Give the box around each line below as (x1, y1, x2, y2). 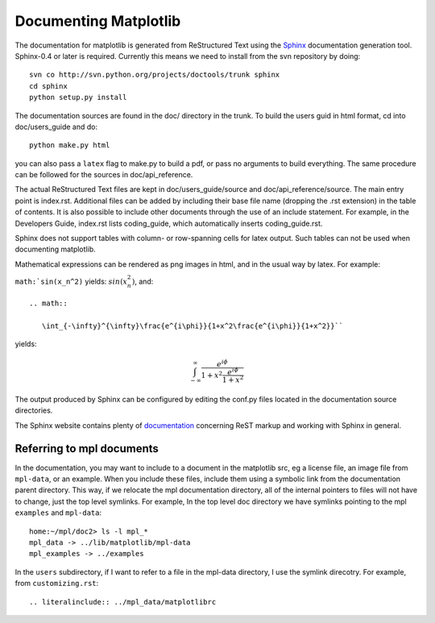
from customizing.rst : (14, 579, 99, 588)
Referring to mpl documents (14, 442, 159, 455)
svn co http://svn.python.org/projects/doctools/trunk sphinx (29, 70, 280, 80)
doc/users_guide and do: (14, 122, 98, 131)
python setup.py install (29, 93, 127, 102)
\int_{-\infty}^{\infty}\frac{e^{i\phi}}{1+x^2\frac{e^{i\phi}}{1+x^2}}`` (41, 321, 344, 330)
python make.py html (29, 141, 110, 150)
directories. (14, 405, 53, 415)
